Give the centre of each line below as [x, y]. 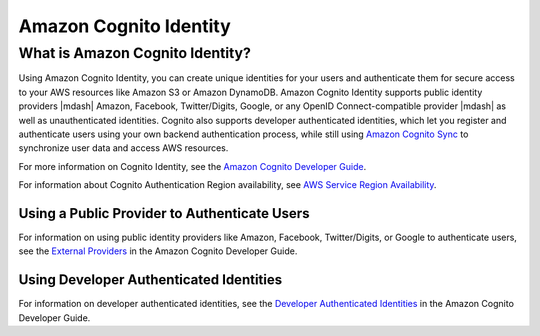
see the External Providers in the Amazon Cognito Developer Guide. [158, 251]
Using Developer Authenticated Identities [150, 280]
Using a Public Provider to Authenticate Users [164, 213]
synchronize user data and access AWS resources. [123, 148]
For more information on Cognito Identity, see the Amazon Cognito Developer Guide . [192, 166]
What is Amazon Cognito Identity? [135, 53]
